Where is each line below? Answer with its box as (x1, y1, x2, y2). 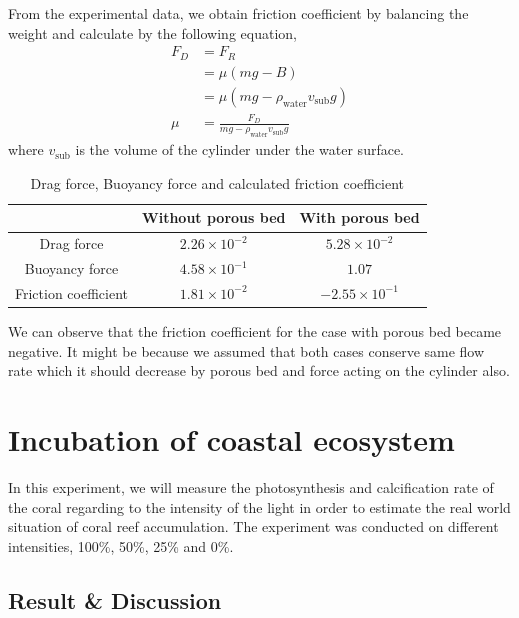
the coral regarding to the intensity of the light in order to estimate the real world (8, 496, 511, 517)
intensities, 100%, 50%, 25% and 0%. (8, 535, 234, 556)
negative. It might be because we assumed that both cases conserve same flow (8, 340, 485, 361)
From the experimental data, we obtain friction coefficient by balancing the (8, 3, 469, 23)
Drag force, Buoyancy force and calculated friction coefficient (30, 172, 405, 193)
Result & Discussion (8, 584, 222, 615)
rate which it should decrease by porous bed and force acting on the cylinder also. (8, 360, 510, 381)
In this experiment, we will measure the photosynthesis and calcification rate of (8, 476, 494, 497)
